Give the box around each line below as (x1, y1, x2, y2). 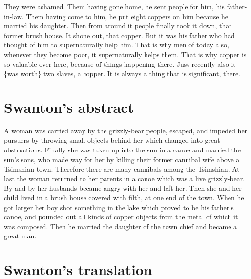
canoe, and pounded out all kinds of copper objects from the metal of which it (4, 212, 238, 222)
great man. (4, 231, 37, 241)
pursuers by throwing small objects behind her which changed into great (4, 135, 220, 145)
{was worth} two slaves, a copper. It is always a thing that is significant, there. (4, 68, 240, 79)
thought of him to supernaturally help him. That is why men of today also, (4, 40, 229, 50)
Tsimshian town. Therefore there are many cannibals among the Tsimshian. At (4, 164, 240, 174)
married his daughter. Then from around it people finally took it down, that (4, 21, 232, 31)
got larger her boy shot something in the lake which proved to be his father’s (4, 202, 234, 212)
